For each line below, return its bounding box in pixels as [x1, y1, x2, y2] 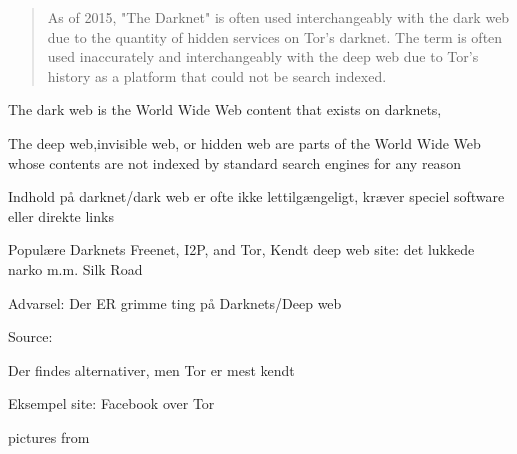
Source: [8, 326, 53, 347]
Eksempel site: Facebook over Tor [8, 393, 215, 414]
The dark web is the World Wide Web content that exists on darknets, [8, 99, 442, 120]
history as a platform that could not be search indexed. [47, 65, 387, 86]
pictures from [8, 426, 90, 447]
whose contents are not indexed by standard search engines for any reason [8, 152, 461, 173]
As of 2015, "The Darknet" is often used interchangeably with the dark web [47, 7, 510, 27]
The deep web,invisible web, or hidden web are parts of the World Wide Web [8, 132, 481, 153]
